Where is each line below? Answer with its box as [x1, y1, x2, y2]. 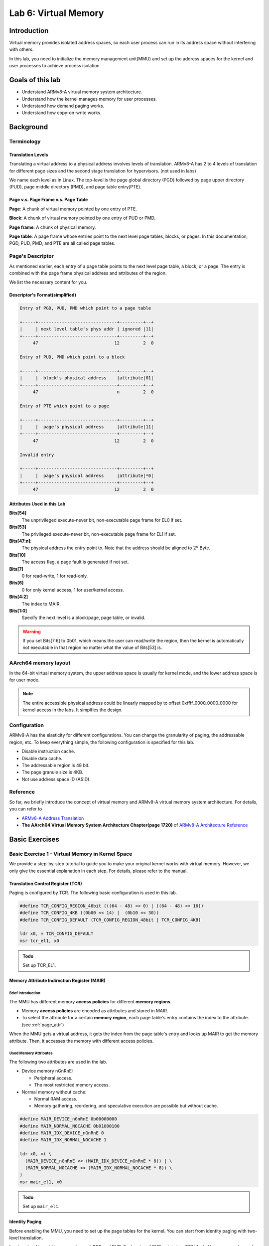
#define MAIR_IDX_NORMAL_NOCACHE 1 [19, 1137, 107, 1143]
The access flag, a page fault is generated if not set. [21, 559, 129, 565]
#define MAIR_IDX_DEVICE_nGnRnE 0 [19, 1130, 104, 1136]
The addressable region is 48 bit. [21, 762, 90, 768]
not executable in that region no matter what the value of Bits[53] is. [22, 644, 162, 650]
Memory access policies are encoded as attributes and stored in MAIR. [21, 1008, 169, 1014]
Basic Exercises [9, 835, 60, 843]
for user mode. [9, 677, 40, 683]
